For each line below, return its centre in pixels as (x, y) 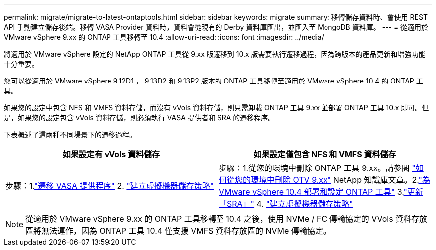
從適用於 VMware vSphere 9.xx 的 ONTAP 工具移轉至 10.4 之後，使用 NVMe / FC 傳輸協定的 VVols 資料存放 (226, 219)
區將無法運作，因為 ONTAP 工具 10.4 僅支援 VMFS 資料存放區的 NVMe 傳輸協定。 (178, 231)
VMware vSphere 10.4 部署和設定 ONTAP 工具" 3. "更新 (321, 192)
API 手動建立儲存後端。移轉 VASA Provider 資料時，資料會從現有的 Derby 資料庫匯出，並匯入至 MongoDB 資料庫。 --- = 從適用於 (216, 27)
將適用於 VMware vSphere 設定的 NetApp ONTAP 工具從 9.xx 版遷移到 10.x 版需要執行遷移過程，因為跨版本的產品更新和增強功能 (215, 54)
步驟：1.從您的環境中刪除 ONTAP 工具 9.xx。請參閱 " (317, 168)
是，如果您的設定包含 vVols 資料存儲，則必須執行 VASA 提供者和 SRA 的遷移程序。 (140, 118)
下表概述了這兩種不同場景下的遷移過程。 (70, 134)
